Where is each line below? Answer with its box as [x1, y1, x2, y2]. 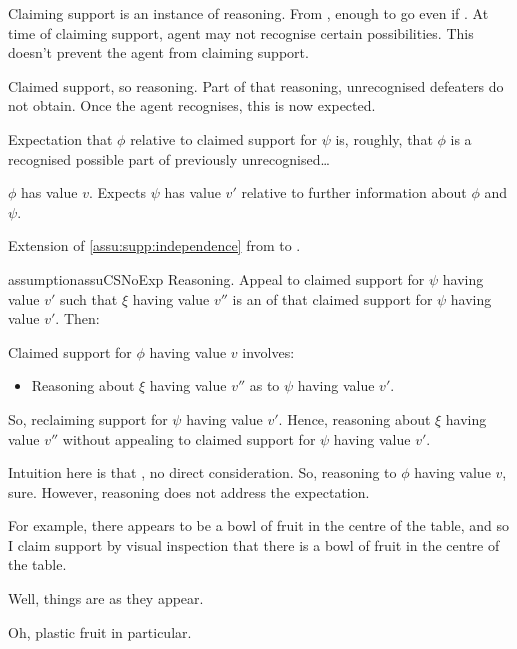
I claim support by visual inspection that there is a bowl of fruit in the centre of [8, 534, 500, 555]
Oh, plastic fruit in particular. [8, 621, 192, 642]
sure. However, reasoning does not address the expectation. [8, 481, 370, 502]
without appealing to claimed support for [62, 428, 316, 449]
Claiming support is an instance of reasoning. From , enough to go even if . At [8, 3, 489, 23]
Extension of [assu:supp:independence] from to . [8, 235, 301, 256]
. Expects [88, 182, 147, 203]
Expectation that [8, 128, 113, 149]
